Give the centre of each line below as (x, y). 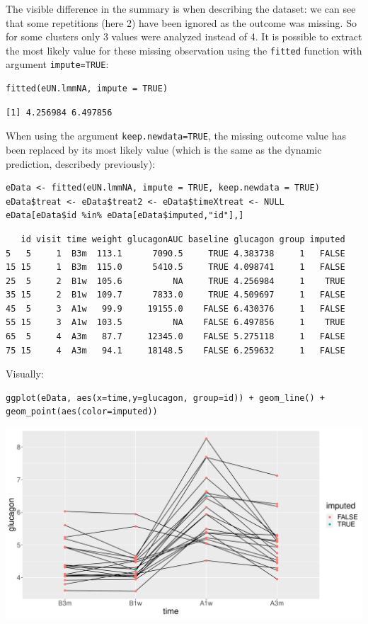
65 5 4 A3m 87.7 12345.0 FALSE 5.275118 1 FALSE (176, 337)
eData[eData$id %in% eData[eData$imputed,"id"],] (125, 216)
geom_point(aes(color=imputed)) (82, 412)
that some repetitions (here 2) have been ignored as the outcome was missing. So (181, 22)
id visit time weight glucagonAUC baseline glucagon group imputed (183, 239)
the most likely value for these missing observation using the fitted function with (184, 50)
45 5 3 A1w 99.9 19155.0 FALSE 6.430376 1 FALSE (176, 308)
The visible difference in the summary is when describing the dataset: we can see (181, 8)
